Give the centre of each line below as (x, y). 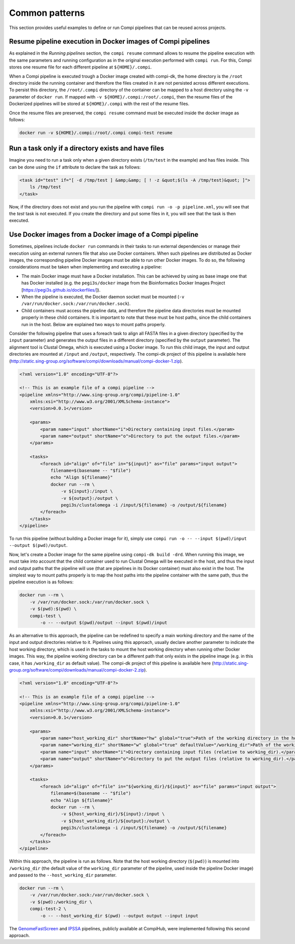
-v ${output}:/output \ (89, 498)
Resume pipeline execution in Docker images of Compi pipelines (109, 42)
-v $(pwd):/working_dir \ (61, 902)
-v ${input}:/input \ (87, 491)
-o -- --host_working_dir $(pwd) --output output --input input (119, 916)
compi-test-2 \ (48, 909)
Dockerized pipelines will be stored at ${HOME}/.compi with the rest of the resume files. (99, 104)
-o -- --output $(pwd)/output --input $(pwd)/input (104, 623)
